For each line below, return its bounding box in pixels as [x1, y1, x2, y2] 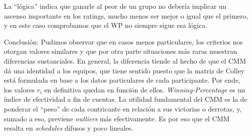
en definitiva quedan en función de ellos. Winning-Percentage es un [44, 84, 245, 94]
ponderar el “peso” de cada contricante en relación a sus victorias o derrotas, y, [4, 103, 242, 113]
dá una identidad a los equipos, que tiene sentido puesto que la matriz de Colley [4, 65, 245, 75]
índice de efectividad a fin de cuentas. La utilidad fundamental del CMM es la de [4, 94, 247, 104]
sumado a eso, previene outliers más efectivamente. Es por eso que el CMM [4, 113, 230, 123]
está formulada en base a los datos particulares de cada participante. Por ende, [4, 75, 240, 85]
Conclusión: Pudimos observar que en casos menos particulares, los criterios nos [4, 36, 243, 46]
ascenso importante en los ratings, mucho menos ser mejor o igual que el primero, [4, 10, 249, 21]
